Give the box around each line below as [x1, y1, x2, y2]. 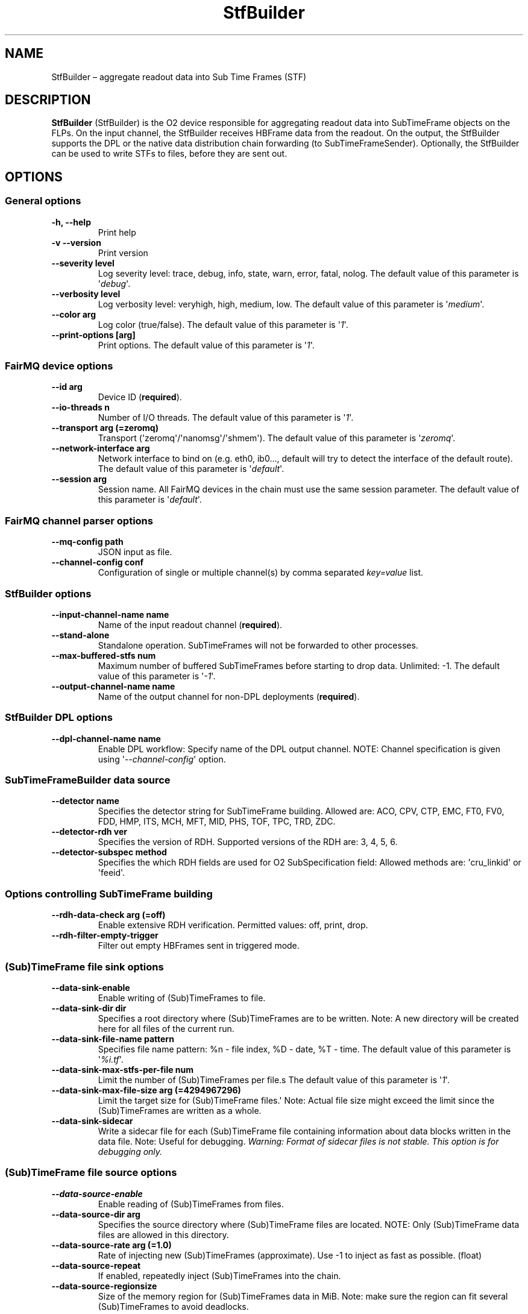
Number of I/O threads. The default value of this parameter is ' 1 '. [98, 412, 354, 423]
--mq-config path [51, 536, 124, 547]
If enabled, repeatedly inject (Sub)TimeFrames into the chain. [98, 1270, 341, 1281]
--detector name [51, 796, 119, 806]
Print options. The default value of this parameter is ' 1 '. [98, 339, 315, 350]
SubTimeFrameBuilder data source [5, 774, 171, 787]
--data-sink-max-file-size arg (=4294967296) [51, 1084, 241, 1095]
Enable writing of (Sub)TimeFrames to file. [98, 992, 266, 1003]
